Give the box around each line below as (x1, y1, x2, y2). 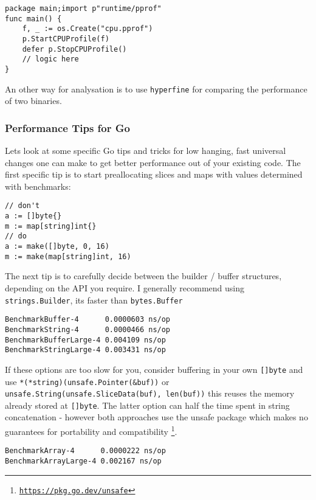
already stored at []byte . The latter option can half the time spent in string (5, 398, 290, 411)
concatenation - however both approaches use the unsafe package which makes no (5, 411, 308, 423)
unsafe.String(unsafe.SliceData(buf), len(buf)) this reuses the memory (5, 387, 295, 400)
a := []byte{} (5, 212, 62, 221)
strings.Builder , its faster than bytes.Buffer (5, 293, 183, 306)
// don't (5, 201, 40, 210)
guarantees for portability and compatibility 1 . (5, 423, 177, 437)
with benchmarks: (5, 179, 71, 192)
